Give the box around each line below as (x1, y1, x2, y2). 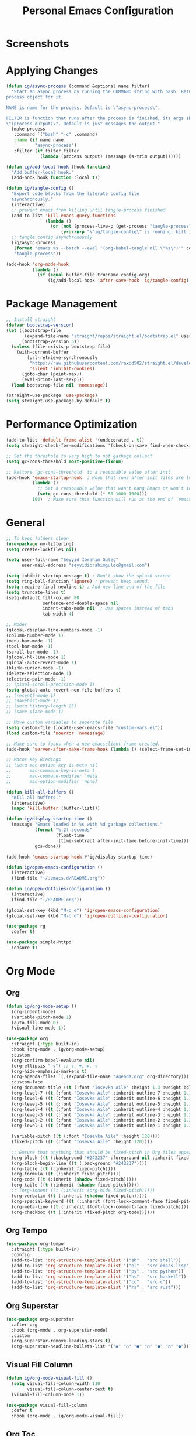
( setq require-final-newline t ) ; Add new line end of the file (6, 584, 166, 590)
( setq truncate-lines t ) (6, 589, 66, 595)
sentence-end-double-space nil (43, 600, 118, 606)
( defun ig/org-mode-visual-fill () (6, 1375, 93, 1381)
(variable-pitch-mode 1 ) (11, 1014, 72, 1020)
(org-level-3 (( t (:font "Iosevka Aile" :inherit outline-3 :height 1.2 (11, 1112, 192, 1118)
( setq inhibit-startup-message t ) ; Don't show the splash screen (6, 573, 171, 579)
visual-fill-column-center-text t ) (27, 1386, 114, 1392)
